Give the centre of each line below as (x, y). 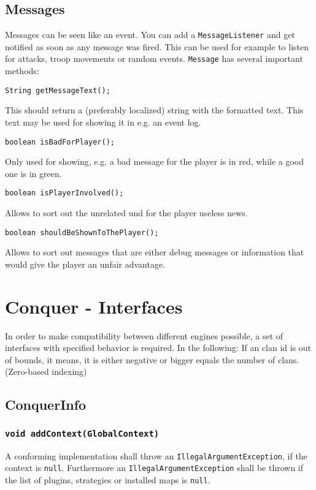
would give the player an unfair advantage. (85, 264)
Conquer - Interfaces (94, 306)
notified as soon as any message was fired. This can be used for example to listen (157, 46)
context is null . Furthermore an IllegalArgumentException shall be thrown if (154, 468)
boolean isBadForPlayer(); (60, 142)
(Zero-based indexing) (46, 371)
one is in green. (33, 173)
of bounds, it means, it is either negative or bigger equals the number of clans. (152, 359)
